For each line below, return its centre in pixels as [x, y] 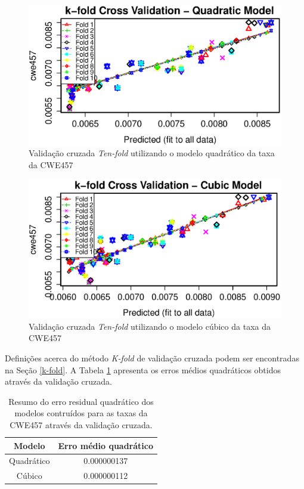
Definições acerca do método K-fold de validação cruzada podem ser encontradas [152, 358]
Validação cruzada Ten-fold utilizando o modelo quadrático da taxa [152, 153]
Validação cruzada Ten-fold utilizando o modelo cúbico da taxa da [150, 326]
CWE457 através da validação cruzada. [81, 425]
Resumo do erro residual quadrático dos [81, 401]
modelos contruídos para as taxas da [81, 413]
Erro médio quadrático [106, 445]
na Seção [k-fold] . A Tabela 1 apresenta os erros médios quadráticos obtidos [143, 369]
